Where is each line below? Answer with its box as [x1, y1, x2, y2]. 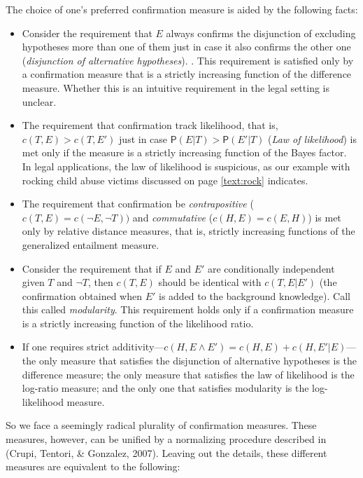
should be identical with [158, 275, 262, 289]
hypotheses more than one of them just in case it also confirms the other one [22, 39, 351, 54]
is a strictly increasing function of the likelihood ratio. [22, 315, 254, 330]
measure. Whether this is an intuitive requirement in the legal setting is [22, 80, 329, 95]
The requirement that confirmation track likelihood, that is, [22, 118, 278, 132]
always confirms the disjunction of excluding [166, 25, 356, 40]
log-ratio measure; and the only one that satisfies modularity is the [22, 381, 309, 395]
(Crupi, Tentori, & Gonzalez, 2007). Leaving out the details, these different [6, 445, 327, 460]
